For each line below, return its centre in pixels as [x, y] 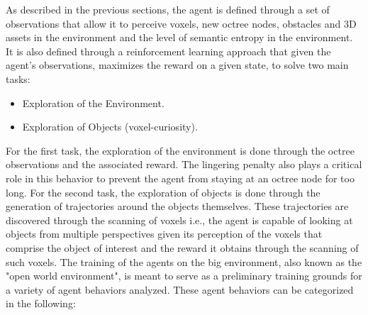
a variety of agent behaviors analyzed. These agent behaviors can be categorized [180, 289]
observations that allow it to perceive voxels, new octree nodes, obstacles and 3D [181, 23]
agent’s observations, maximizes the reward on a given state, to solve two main [177, 65]
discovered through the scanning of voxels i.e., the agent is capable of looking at [179, 220]
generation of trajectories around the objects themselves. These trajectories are [177, 206]
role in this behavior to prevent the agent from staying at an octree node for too [180, 178]
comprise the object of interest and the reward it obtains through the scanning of [182, 247]
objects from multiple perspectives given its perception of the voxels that [164, 234]
